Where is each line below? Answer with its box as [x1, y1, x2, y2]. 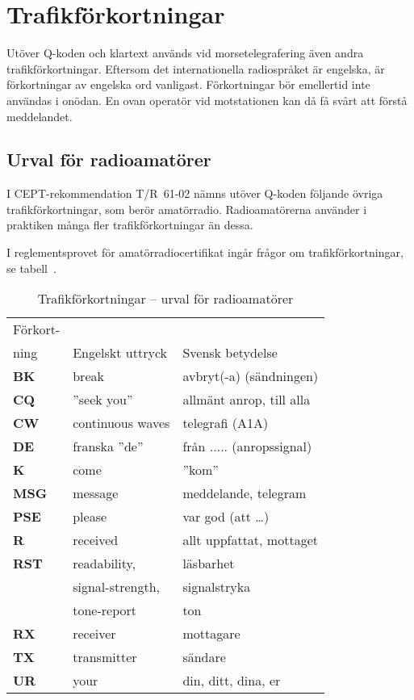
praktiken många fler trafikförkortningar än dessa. [6, 216, 253, 233]
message [73, 484, 119, 503]
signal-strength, [73, 577, 161, 597]
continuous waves [73, 413, 170, 433]
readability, [73, 554, 136, 573]
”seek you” [73, 390, 133, 409]
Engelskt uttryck [73, 343, 168, 363]
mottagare [182, 624, 240, 643]
